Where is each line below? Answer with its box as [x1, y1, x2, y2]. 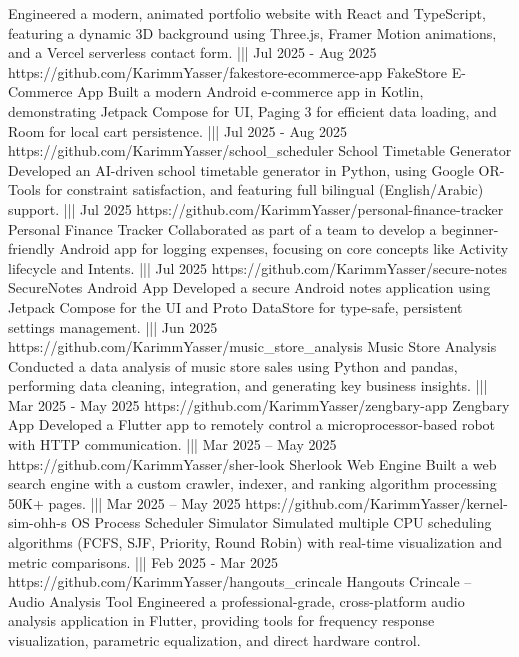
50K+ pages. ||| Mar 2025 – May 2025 [8, 492, 241, 513]
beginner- [441, 218, 499, 239]
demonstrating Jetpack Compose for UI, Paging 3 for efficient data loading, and [8, 100, 497, 121]
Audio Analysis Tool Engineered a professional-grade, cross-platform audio [8, 590, 465, 611]
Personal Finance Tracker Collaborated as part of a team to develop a [8, 218, 437, 239]
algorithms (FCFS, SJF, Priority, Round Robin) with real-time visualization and [8, 532, 503, 553]
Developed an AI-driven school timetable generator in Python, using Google [8, 159, 474, 180]
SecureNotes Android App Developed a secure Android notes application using [8, 277, 491, 298]
